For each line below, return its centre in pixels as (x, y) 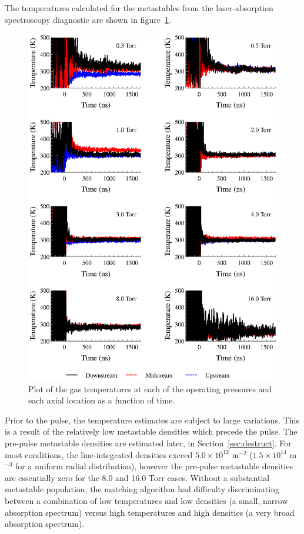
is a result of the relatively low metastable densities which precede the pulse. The (151, 431)
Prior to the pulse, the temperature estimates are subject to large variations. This (152, 420)
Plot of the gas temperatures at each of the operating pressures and (150, 388)
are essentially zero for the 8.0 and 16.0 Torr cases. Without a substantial (137, 477)
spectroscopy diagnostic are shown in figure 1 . (88, 19)
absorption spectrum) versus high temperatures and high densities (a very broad (150, 512)
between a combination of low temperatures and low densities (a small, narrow (146, 501)
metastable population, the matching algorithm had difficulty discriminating (142, 489)
